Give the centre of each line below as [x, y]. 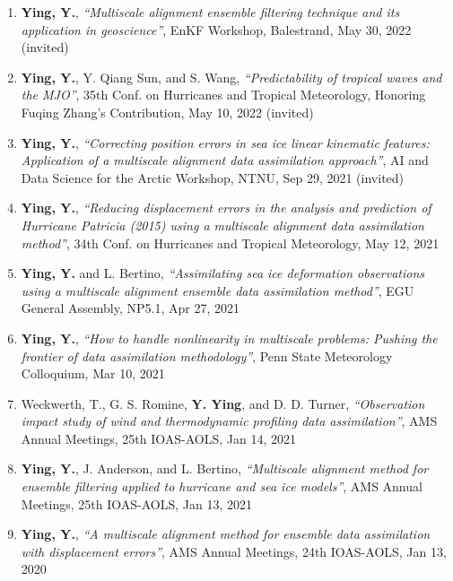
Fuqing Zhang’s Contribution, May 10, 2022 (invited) [167, 112]
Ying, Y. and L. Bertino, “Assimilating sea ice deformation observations [223, 273]
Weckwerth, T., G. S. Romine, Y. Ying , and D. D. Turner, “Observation [223, 403]
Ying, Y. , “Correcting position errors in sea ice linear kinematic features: [225, 142]
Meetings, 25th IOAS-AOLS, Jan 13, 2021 [136, 503]
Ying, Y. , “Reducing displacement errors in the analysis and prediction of [226, 208]
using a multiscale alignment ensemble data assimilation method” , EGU [218, 290]
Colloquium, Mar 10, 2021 [93, 373]
